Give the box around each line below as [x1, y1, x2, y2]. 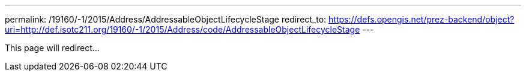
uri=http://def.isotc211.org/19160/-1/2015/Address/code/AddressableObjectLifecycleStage [5, 24, 360, 34]
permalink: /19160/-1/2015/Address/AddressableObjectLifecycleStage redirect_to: [5, 14, 327, 24]
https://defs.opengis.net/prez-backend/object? [328, 14, 515, 24]
